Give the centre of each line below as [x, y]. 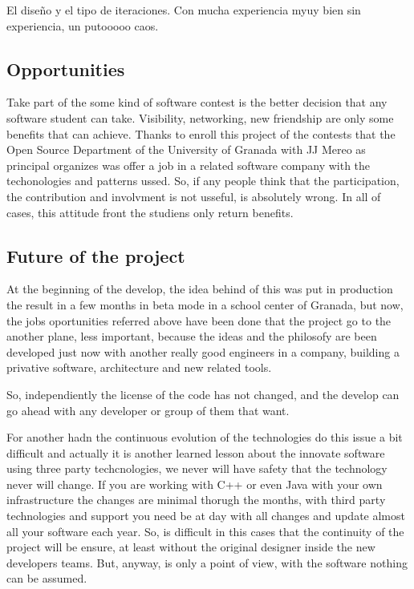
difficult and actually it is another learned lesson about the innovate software [196, 452]
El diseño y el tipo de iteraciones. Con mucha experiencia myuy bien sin [184, 10]
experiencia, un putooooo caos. [83, 25]
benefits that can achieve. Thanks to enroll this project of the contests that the [201, 133]
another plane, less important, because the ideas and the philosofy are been [192, 336]
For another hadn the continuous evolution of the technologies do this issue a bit [205, 437]
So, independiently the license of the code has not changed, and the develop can [203, 394]
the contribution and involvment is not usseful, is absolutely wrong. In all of [194, 196]
